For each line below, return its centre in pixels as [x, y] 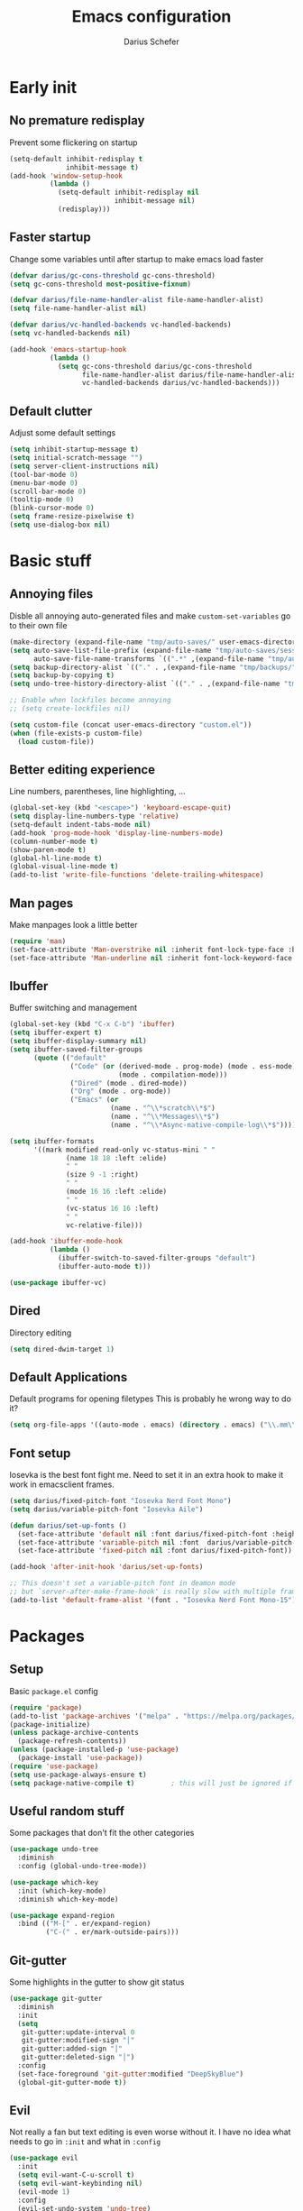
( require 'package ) [46, 1707]
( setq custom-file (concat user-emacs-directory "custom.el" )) [131, 725]
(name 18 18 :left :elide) [117, 1158]
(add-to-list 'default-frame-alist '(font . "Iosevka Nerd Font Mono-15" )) [155, 1600]
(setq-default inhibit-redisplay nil [129, 193]
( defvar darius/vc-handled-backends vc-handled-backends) [120, 325]
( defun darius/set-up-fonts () [68, 1526]
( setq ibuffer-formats [52, 1141]
